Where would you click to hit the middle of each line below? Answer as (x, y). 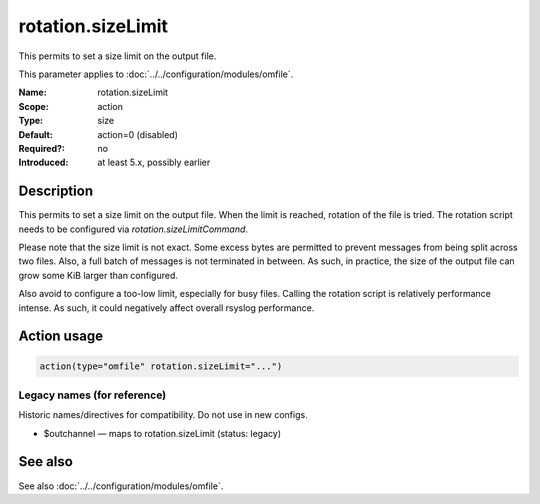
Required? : (41, 148)
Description (56, 191)
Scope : (33, 106)
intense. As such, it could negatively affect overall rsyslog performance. (166, 307)
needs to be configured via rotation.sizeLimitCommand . (133, 229)
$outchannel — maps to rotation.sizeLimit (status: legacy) (162, 433)
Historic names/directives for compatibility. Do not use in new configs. (163, 415)
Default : (36, 134)
